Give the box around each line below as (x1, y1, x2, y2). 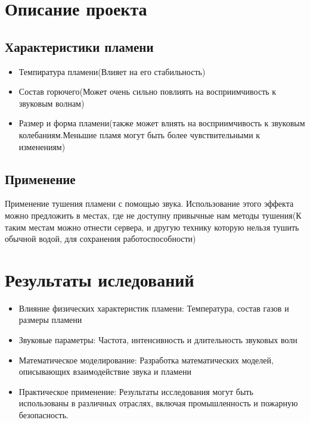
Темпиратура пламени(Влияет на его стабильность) (18, 65, 206, 77)
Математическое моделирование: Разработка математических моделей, (18, 353, 274, 366)
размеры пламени (18, 313, 82, 326)
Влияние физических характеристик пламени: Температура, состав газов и (18, 301, 289, 314)
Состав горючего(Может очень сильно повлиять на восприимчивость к (18, 85, 277, 98)
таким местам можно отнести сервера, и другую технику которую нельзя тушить (5, 220, 299, 233)
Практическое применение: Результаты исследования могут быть (18, 385, 253, 397)
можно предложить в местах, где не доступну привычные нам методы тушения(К (5, 209, 302, 221)
